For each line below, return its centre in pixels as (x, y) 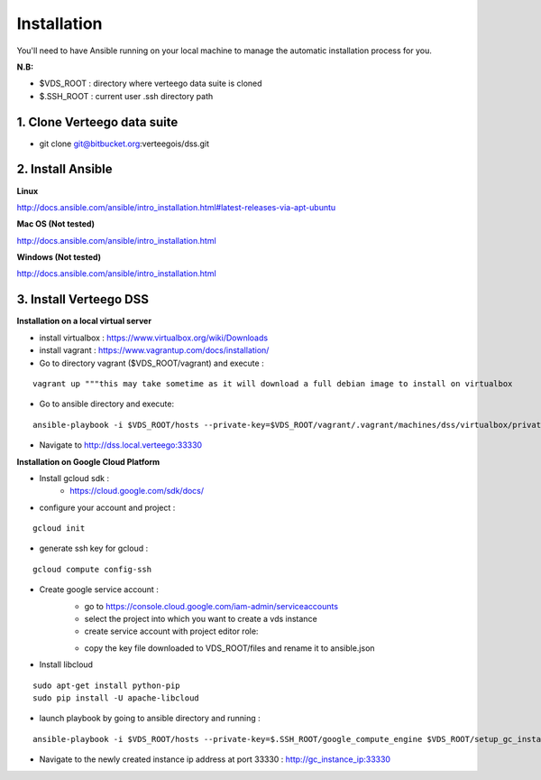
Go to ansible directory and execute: (107, 404)
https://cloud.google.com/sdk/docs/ (137, 491)
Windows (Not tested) (59, 257)
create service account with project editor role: (171, 631)
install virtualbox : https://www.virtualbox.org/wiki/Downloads (154, 338)
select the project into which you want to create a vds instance (201, 619)
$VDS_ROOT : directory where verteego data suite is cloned (151, 84)
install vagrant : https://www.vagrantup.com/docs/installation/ (154, 350)
